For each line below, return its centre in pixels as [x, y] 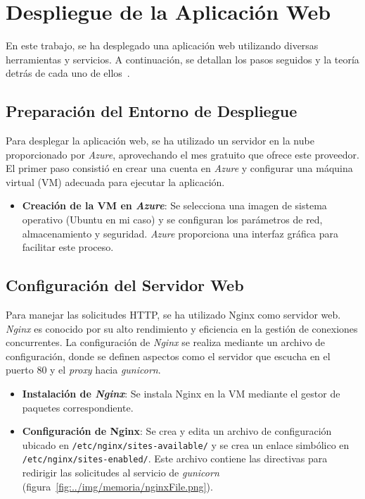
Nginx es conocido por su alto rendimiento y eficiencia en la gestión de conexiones [182, 328]
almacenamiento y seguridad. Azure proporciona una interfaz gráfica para [180, 233]
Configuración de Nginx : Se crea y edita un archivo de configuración [177, 431]
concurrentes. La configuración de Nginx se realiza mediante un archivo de [166, 342]
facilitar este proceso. [68, 247]
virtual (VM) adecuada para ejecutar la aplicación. [115, 181]
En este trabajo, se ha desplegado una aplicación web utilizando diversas [162, 45]
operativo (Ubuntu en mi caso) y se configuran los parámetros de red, [172, 220]
